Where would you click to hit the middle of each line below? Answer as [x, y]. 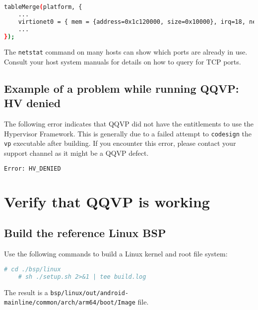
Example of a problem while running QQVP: [122, 89]
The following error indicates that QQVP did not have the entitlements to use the [129, 124]
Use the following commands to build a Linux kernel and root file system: [116, 254]
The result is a [26, 292]
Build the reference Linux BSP [85, 233]
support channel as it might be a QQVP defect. [76, 153]
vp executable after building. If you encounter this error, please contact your [120, 143]
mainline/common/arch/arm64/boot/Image [70, 303]
